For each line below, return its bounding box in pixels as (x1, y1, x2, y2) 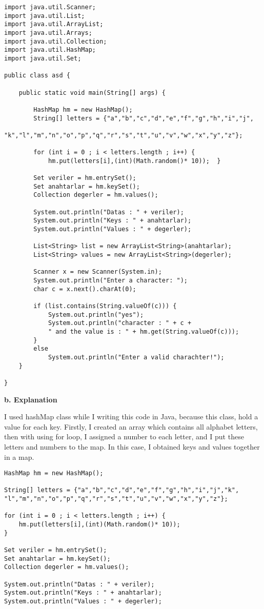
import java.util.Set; (4, 54, 82, 62)
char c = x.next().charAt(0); (33, 285, 136, 293)
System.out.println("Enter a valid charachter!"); (48, 353, 225, 361)
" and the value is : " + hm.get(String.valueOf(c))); (48, 328, 239, 335)
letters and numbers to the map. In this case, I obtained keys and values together (4, 441, 260, 452)
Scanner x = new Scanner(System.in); (33, 268, 162, 276)
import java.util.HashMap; (4, 46, 96, 54)
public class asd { (4, 72, 70, 79)
